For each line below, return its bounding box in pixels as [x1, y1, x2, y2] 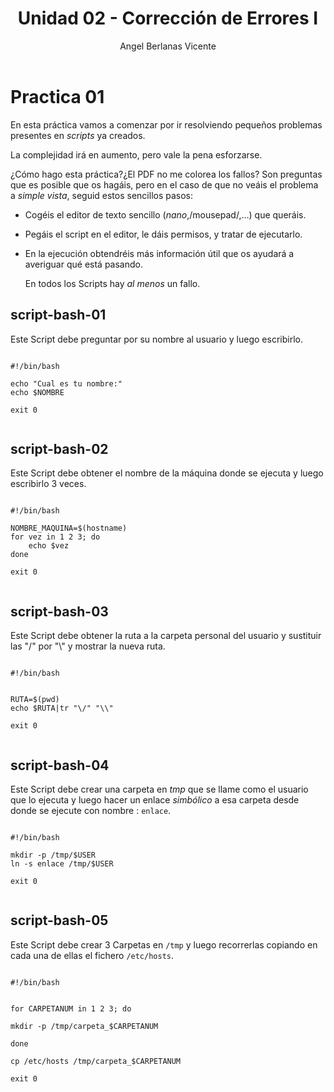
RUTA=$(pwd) [10, 695, 60, 705]
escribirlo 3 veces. [10, 478, 87, 490]
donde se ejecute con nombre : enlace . [10, 804, 172, 816]
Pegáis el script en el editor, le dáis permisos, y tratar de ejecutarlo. [24, 228, 303, 240]
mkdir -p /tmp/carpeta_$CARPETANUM [10, 1021, 159, 1031]
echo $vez [28, 541, 70, 551]
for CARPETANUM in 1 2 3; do [10, 1003, 132, 1014]
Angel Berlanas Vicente [119, 40, 217, 52]
